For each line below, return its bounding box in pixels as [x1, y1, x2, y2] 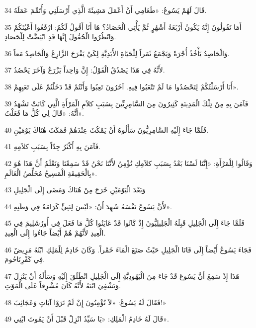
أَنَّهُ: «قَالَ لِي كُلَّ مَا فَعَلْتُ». [4, 108, 84, 118]
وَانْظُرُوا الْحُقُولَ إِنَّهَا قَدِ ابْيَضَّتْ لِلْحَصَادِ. [4, 31, 116, 42]
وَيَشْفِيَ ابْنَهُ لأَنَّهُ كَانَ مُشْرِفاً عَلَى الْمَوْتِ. [4, 280, 121, 291]
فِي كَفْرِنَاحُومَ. [4, 254, 45, 264]
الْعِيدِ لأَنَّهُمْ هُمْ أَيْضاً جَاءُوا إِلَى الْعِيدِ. [4, 227, 106, 238]
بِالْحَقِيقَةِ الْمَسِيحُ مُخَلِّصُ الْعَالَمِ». [4, 167, 97, 178]
